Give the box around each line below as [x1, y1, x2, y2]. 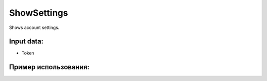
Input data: [9, 37, 44, 46]
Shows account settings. [9, 25, 59, 30]
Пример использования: [9, 63, 90, 71]
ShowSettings [9, 7, 68, 18]
